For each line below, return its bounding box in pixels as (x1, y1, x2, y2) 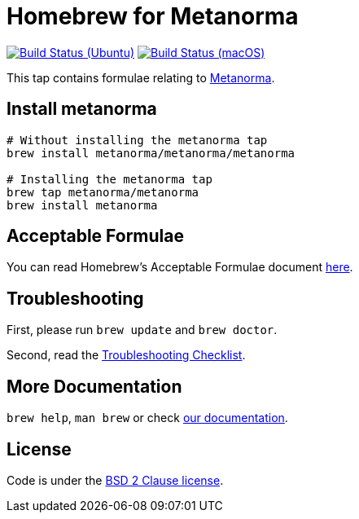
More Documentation (7, 376, 182, 397)
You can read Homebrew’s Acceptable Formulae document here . (7, 260, 353, 275)
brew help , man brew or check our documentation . (7, 411, 288, 425)
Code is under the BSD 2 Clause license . (7, 473, 224, 487)
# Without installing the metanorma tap (7, 133, 268, 147)
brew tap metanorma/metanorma (7, 185, 199, 199)
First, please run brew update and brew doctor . (7, 323, 278, 337)
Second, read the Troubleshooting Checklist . (7, 348, 246, 363)
